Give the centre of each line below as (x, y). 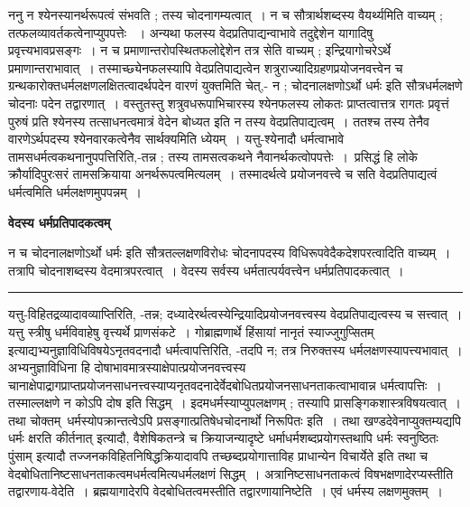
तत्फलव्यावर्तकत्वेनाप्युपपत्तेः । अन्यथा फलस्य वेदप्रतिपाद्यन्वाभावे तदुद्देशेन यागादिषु (191, 32)
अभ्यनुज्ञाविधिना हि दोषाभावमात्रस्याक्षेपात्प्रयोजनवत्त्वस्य (127, 367)
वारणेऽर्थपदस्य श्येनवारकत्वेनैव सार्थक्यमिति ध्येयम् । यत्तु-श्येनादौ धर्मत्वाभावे (176, 139)
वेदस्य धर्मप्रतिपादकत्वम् (60, 222)
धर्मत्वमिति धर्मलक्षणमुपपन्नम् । (75, 191)
